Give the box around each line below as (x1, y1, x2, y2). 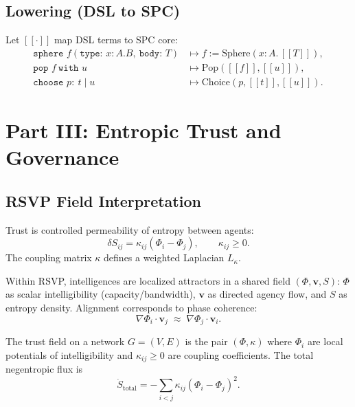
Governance (5, 143, 119, 171)
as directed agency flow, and (207, 287, 327, 301)
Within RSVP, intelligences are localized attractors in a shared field (5, 273, 290, 287)
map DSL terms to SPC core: (54, 32, 178, 47)
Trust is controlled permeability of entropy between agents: (5, 222, 254, 236)
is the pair (185, 334, 228, 349)
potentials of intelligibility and (5, 347, 133, 362)
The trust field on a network (5, 334, 125, 349)
